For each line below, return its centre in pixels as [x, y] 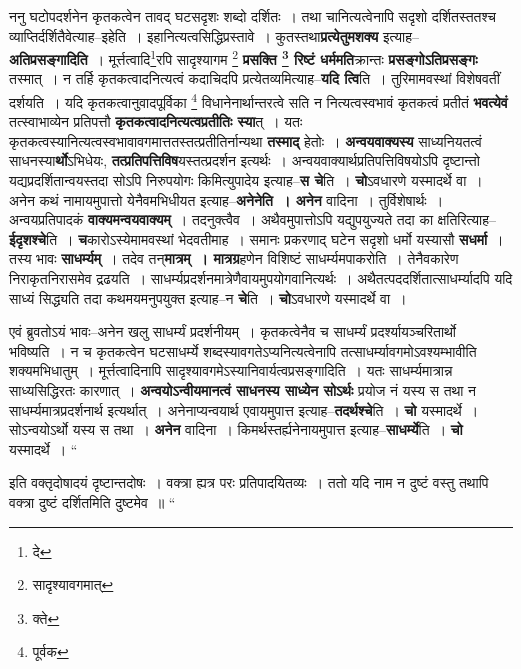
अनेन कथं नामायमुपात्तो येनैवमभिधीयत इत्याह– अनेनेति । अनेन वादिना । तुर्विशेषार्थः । [226, 199]
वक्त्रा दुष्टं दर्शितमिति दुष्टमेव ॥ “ [92, 501]
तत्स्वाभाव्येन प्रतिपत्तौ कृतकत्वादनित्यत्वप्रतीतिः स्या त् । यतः [156, 121]
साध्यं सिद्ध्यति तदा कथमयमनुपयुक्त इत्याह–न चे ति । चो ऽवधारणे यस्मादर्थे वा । [208, 297]
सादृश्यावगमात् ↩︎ [73, 584]
